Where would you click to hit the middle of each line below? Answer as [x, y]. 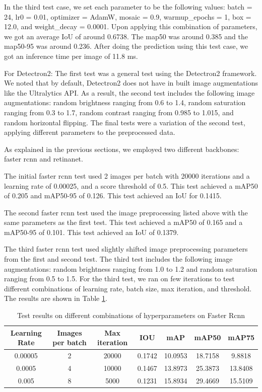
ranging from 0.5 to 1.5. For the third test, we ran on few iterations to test [119, 279]
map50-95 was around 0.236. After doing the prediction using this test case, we [126, 46]
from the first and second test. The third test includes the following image [118, 259]
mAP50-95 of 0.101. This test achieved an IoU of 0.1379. [91, 232]
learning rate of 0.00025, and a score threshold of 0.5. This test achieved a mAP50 [131, 185]
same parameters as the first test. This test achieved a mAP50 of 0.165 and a [123, 222]
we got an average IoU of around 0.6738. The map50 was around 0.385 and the [126, 36]
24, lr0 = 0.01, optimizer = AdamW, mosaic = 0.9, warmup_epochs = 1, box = [128, 16]
